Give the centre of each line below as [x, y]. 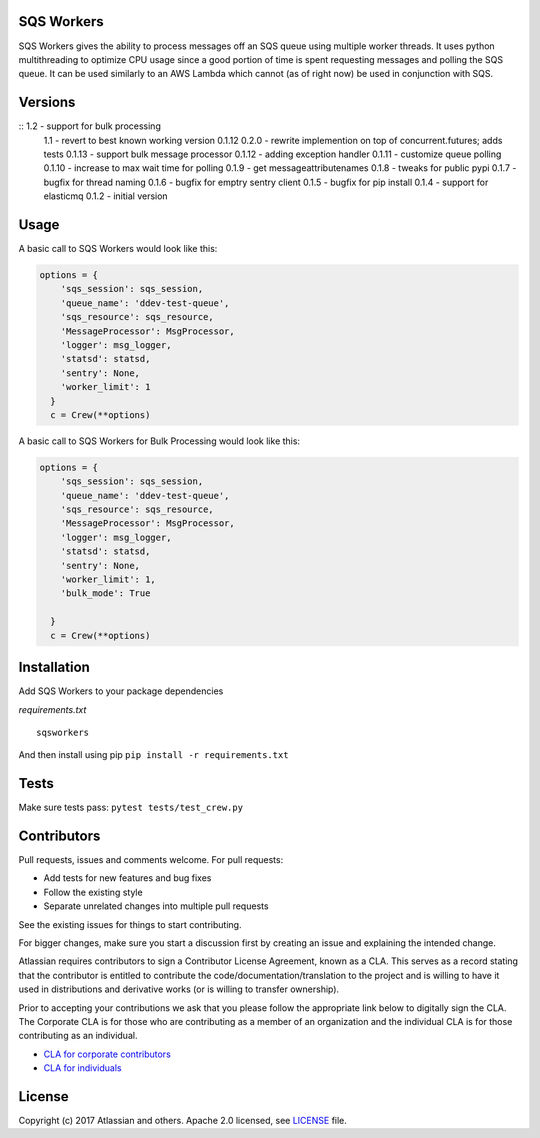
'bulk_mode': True [105, 593]
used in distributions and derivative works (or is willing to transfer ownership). [179, 989]
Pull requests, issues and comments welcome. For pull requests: [151, 860]
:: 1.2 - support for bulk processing [90, 126]
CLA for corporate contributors [107, 1054]
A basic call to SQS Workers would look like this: [118, 249]
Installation [54, 667]
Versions [47, 102]
